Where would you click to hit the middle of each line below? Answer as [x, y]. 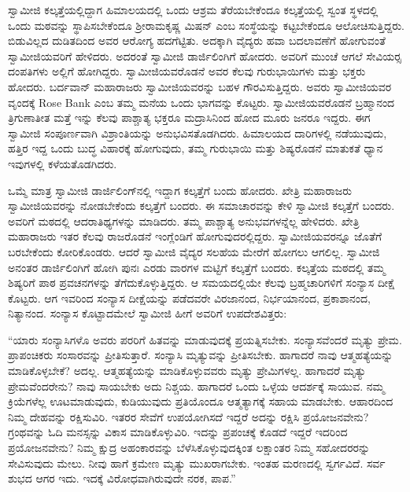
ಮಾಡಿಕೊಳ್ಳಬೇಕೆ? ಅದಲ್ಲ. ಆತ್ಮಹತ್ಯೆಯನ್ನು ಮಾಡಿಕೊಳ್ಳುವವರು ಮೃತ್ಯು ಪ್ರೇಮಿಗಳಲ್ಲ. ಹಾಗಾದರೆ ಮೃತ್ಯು [187, 371]
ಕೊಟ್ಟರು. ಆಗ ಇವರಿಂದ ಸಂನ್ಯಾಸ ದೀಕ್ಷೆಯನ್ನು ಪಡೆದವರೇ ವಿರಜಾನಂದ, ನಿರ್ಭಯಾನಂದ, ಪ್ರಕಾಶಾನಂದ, [189, 297]
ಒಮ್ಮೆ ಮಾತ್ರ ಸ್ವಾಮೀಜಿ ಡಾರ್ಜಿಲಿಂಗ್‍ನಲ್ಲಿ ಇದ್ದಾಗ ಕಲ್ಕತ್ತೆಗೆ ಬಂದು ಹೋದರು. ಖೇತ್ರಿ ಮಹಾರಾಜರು [180, 190]
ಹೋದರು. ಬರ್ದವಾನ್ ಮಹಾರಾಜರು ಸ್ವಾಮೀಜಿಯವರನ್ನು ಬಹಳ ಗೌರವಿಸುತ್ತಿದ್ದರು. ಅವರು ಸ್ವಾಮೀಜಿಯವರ [200, 86]
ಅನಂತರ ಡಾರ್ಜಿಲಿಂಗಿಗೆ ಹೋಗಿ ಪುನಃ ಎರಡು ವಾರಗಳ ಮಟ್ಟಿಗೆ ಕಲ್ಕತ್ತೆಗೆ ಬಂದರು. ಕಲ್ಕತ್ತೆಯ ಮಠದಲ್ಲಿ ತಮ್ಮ [197, 267]
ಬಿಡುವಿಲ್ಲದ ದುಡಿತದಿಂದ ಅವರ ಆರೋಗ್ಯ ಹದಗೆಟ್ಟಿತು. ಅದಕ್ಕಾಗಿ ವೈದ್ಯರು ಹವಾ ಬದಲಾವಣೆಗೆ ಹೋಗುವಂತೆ [197, 40]
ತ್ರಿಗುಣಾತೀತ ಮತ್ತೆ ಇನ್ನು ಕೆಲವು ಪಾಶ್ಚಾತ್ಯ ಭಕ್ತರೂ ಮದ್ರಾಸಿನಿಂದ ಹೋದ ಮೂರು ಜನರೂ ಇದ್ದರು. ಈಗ [189, 117]
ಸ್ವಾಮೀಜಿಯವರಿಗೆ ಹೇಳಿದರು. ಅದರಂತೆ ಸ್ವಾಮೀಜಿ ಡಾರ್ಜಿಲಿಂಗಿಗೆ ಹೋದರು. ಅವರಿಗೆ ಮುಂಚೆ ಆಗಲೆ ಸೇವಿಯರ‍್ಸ [205, 55]
